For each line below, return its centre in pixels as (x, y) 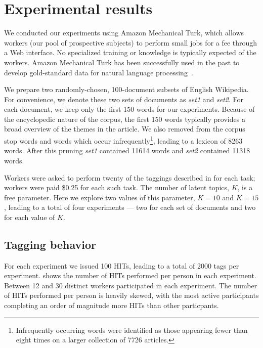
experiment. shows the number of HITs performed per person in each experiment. (130, 275)
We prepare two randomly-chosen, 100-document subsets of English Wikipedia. (126, 89)
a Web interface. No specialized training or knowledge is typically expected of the (130, 52)
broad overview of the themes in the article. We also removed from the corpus (125, 129)
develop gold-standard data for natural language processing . (99, 72)
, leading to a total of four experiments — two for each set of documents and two (130, 207)
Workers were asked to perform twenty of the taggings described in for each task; (130, 177)
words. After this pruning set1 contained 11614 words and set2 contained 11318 (127, 150)
